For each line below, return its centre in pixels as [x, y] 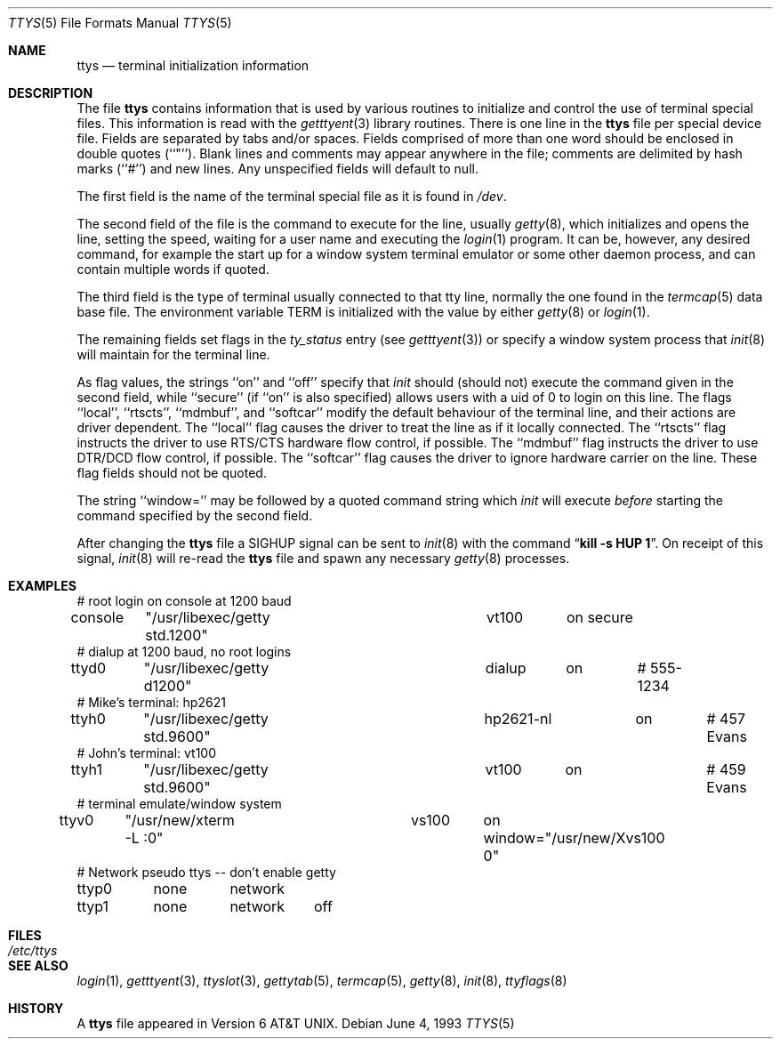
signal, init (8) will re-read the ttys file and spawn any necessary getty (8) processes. [323, 558]
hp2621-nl [518, 719]
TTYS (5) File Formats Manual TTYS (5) [120, 23]
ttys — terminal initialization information [193, 65]
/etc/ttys [33, 950]
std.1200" [177, 635]
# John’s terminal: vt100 [147, 753]
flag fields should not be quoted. [172, 473]
